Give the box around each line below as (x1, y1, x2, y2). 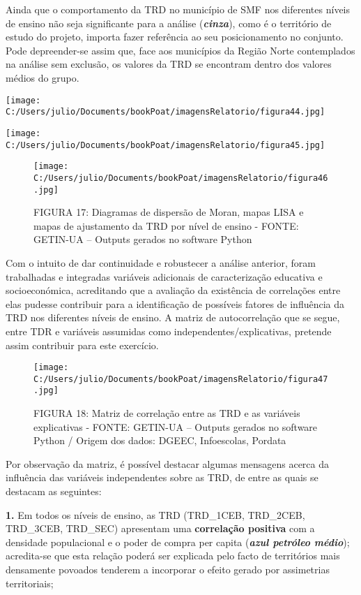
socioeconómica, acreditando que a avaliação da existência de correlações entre (6, 283, 341, 297)
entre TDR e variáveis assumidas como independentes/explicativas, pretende (6, 323, 332, 338)
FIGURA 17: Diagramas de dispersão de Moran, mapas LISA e (33, 205, 304, 219)
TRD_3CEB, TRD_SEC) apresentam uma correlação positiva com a (6, 521, 315, 536)
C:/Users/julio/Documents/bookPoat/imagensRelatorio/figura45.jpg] (6, 140, 325, 150)
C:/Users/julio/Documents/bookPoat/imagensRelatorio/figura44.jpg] (6, 107, 325, 117)
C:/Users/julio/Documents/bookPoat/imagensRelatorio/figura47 (33, 374, 328, 384)
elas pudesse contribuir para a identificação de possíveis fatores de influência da (6, 296, 345, 311)
